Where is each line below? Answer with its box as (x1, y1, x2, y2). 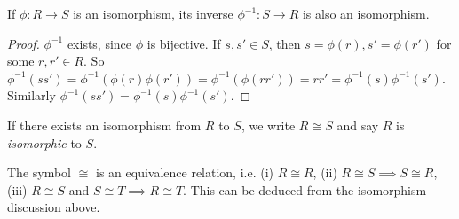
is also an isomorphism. (302, 4, 430, 22)
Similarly (7, 86, 56, 105)
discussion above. (7, 198, 100, 216)
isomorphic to (7, 133, 82, 152)
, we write (241, 115, 296, 134)
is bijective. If (146, 34, 221, 52)
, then (268, 34, 301, 52)
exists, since (67, 34, 132, 52)
